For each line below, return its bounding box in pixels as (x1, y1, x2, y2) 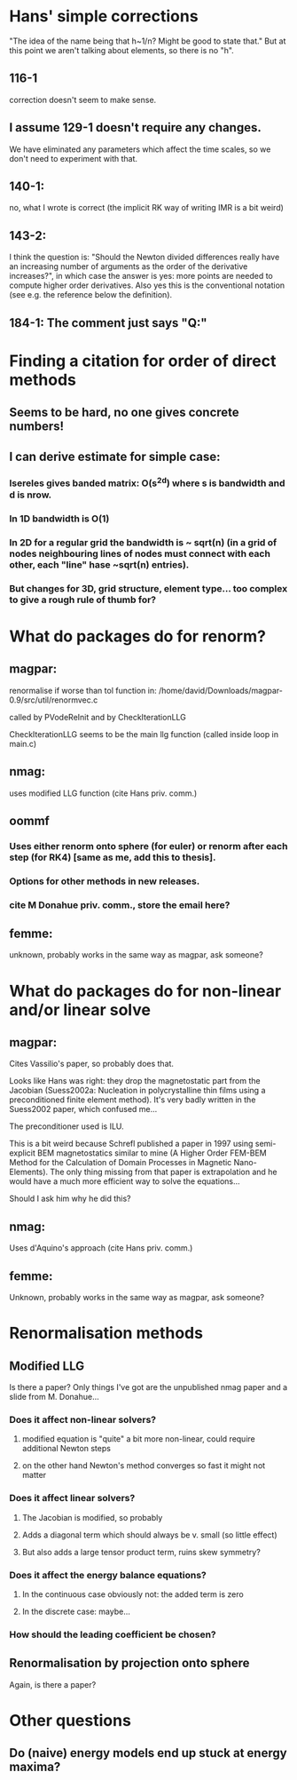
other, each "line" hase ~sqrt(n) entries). (9, 558, 190, 570)
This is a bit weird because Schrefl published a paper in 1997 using (9, 1139, 254, 1149)
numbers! (9, 419, 65, 434)
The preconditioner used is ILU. (9, 1121, 124, 1132)
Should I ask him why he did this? (9, 1193, 131, 1204)
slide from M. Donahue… (9, 1392, 99, 1403)
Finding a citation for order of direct (9, 351, 277, 370)
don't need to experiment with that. (9, 153, 138, 163)
